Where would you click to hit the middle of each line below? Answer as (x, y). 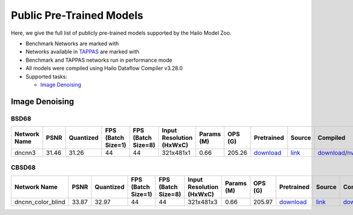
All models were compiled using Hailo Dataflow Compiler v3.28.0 (104, 68)
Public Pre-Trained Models (77, 15)
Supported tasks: (46, 76)
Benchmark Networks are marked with (72, 43)
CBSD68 (23, 167)
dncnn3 (25, 153)
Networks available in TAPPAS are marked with (82, 52)
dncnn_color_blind (40, 201)
